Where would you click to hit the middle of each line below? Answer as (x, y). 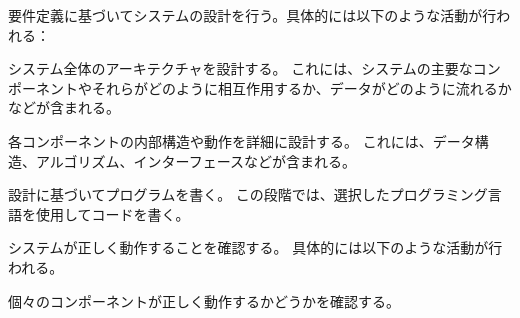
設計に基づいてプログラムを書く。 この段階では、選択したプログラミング (248, 194)
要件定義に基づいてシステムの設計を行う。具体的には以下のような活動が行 (252, 15)
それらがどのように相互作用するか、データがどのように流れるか (301, 87)
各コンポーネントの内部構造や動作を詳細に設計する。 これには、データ (241, 140)
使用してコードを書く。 (112, 213)
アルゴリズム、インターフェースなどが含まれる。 (196, 160)
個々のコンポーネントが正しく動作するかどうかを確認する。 (204, 300)
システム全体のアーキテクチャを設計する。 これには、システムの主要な (240, 68)
